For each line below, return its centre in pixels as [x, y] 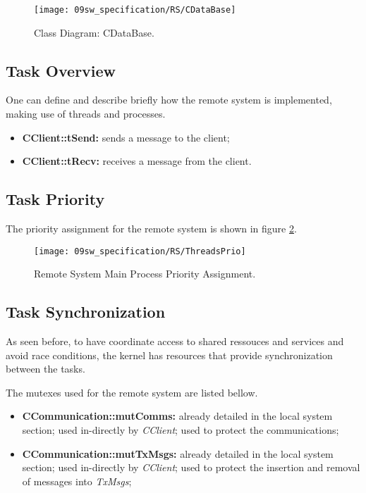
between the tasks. [45, 369]
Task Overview [61, 70]
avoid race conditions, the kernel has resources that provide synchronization [169, 355]
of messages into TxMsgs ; [77, 481]
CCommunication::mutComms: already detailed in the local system [177, 416]
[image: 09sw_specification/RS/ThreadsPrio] [140, 251]
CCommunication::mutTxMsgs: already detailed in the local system [178, 453]
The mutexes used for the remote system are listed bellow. [132, 392]
